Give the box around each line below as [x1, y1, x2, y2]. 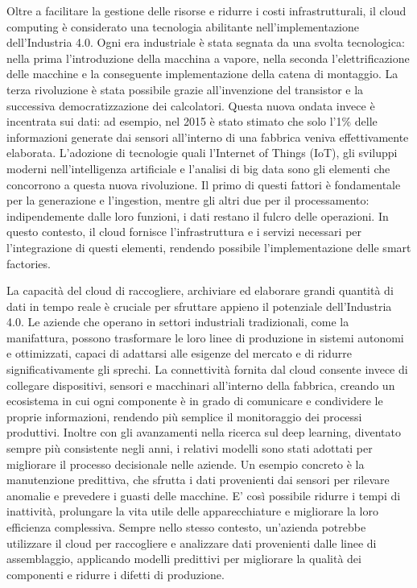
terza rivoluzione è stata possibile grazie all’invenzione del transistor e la [6, 81, 364, 97]
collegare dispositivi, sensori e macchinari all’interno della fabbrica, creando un [6, 376, 395, 393]
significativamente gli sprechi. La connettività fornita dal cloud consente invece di [6, 361, 408, 378]
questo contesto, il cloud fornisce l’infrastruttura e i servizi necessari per [6, 223, 362, 240]
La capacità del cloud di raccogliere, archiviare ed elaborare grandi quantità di [6, 282, 394, 299]
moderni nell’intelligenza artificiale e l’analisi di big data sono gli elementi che [6, 159, 390, 176]
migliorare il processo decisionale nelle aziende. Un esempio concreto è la [6, 455, 365, 472]
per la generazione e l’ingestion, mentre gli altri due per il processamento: [6, 192, 370, 209]
